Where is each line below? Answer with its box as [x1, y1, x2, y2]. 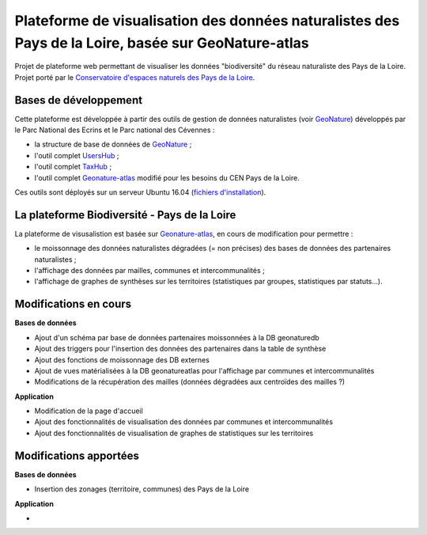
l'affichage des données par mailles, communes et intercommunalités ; [34, 266, 265, 275]
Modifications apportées [14, 449, 140, 462]
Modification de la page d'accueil [34, 406, 144, 415]
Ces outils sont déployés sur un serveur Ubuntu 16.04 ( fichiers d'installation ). [14, 187, 266, 197]
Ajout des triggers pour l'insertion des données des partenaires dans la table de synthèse [34, 344, 327, 354]
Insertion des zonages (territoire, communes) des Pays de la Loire [34, 484, 249, 494]
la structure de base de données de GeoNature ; [34, 139, 192, 150]
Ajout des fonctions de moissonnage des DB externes [34, 355, 210, 364]
